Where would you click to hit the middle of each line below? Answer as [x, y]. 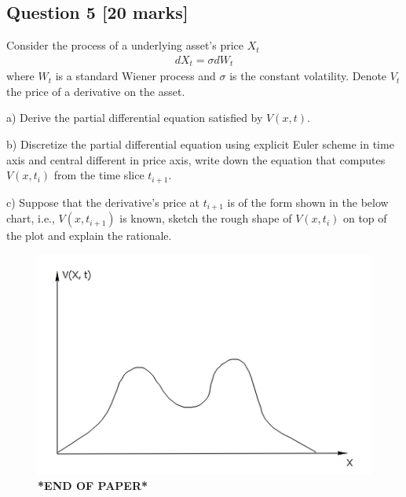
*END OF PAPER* [93, 486]
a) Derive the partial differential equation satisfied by [135, 118]
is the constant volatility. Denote [308, 76]
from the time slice [99, 175]
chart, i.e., [31, 218]
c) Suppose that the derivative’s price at [103, 202]
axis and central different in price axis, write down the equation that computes [196, 159]
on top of [365, 218]
